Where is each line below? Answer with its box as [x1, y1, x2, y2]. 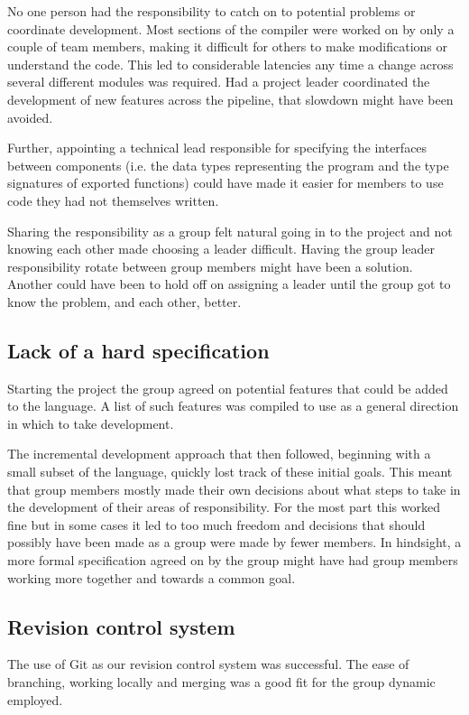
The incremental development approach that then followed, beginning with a [7, 444, 431, 463]
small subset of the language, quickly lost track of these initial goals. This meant [7, 462, 453, 481]
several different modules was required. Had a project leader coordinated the [7, 72, 430, 91]
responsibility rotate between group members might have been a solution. [7, 256, 413, 275]
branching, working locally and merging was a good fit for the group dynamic [7, 673, 436, 692]
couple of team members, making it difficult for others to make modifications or [7, 37, 448, 56]
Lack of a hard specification [7, 336, 270, 364]
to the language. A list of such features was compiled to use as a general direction [7, 396, 459, 415]
